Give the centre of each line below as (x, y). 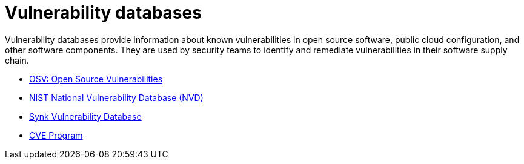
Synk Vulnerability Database (85, 116)
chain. (17, 60)
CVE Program (56, 135)
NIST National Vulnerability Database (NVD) (116, 97)
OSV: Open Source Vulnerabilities (96, 79)
